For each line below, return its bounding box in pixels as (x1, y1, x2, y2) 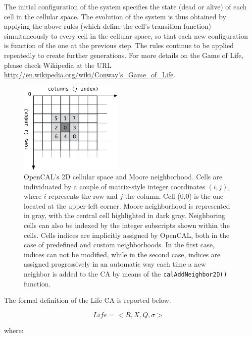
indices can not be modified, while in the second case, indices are (24, 249, 220, 259)
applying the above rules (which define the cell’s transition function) (4, 21, 211, 31)
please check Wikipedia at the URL (4, 59, 112, 70)
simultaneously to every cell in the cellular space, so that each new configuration (4, 30, 248, 41)
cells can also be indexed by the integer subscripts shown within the (24, 220, 230, 230)
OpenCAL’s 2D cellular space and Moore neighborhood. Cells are (24, 171, 222, 182)
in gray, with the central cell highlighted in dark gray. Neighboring (24, 210, 226, 221)
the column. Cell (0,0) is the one (125, 191, 223, 201)
